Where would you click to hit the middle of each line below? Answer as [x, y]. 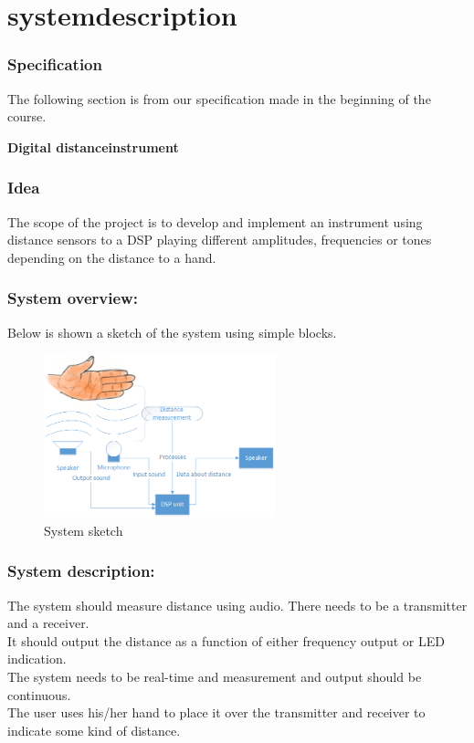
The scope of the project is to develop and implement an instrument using [215, 221]
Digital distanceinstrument [93, 147]
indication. [37, 659]
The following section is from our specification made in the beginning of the [219, 98]
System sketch [84, 530]
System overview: [73, 298]
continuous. [39, 694]
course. [27, 116]
